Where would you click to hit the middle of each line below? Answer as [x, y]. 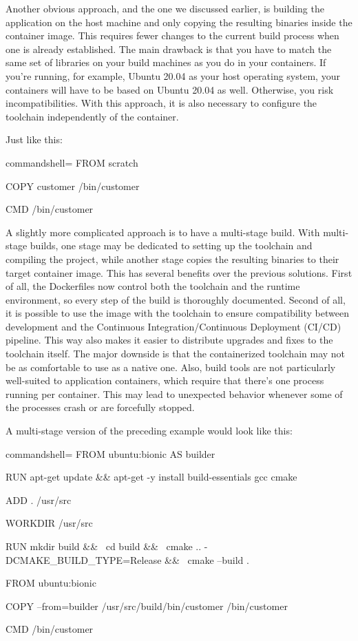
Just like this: [34, 139]
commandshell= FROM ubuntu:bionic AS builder [110, 453]
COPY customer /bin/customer [73, 186]
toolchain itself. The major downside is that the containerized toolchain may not [176, 354]
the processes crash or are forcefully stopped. [100, 407]
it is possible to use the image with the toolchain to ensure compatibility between [177, 313]
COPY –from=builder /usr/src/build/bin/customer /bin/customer [147, 606]
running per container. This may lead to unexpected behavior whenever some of [174, 393]
